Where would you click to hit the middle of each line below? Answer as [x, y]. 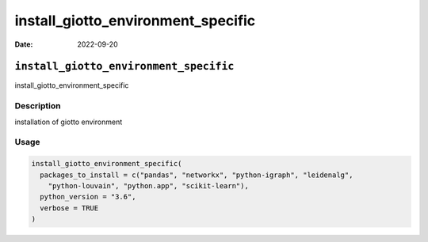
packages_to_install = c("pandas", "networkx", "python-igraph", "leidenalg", [197, 175]
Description [38, 106]
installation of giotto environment [69, 122]
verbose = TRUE [69, 208]
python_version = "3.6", [88, 197]
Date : [24, 44]
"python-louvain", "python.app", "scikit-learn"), [148, 185]
